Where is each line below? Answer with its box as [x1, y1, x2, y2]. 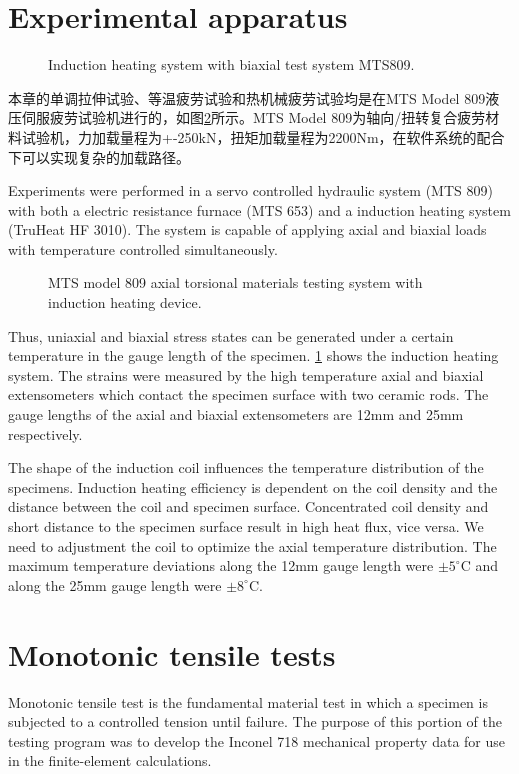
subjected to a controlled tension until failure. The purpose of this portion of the [8, 711, 503, 732]
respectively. [8, 423, 83, 444]
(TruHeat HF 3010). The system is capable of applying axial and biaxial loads [8, 219, 487, 240]
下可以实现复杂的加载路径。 [8, 146, 190, 167]
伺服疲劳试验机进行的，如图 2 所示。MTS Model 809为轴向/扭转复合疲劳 [21, 107, 486, 128]
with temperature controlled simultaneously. [8, 238, 278, 259]
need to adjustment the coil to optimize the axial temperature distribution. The [8, 535, 497, 556]
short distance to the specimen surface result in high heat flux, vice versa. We [8, 516, 484, 536]
